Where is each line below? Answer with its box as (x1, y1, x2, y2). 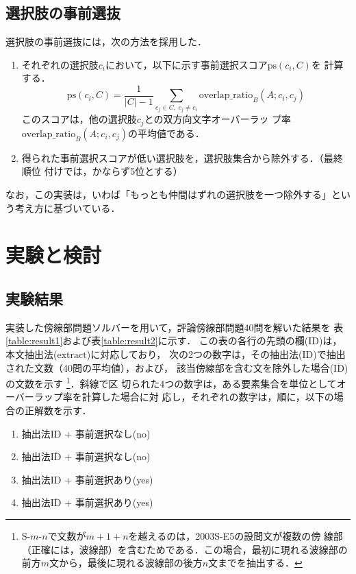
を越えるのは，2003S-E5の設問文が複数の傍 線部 (128, 529, 343, 543)
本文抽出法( (5, 347, 58, 361)
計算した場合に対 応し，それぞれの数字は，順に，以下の (81, 390, 334, 404)
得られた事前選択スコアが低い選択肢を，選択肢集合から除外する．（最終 (21, 150, 343, 165)
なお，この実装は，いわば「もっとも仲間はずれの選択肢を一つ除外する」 (5, 187, 331, 202)
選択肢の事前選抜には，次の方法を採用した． (5, 34, 207, 49)
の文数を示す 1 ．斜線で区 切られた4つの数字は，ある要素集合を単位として (5, 374, 337, 390)
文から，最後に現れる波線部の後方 (49, 555, 203, 570)
